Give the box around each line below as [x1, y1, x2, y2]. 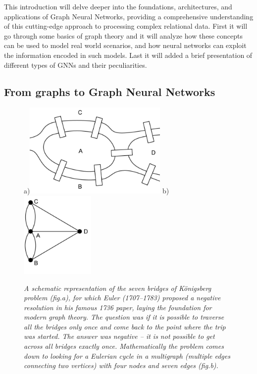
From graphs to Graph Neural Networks [4, 84, 215, 99]
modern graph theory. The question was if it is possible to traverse [24, 312, 224, 322]
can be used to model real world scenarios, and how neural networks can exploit [4, 40, 247, 50]
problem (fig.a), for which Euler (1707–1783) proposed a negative [24, 292, 221, 303]
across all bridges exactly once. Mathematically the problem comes [24, 341, 224, 351]
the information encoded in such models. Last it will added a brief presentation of [4, 49, 253, 60]
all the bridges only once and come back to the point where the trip [24, 321, 226, 331]
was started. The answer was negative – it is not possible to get [24, 331, 215, 341]
